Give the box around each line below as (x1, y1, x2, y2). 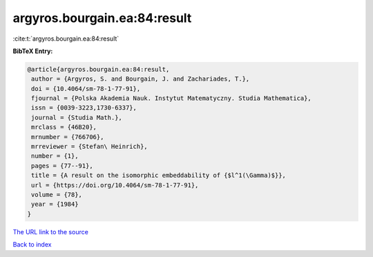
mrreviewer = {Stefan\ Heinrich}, (31, 143, 148, 151)
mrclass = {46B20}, (31, 123, 97, 131)
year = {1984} (31, 201, 79, 208)
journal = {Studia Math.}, (31, 114, 122, 121)
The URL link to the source (12, 227, 89, 236)
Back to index (12, 240, 52, 249)
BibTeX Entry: (12, 47, 53, 55)
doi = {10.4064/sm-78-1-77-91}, (31, 85, 141, 92)
